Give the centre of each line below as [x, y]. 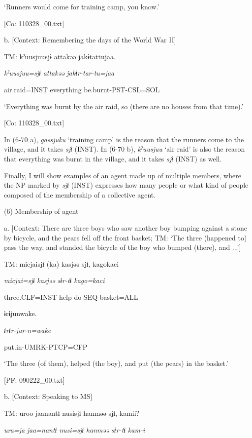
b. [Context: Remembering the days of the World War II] [90, 40]
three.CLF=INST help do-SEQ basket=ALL [71, 297]
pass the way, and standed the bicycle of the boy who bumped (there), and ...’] [123, 247]
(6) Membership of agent [41, 211]
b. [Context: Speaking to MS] [48, 396]
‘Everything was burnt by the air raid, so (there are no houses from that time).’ [124, 106]
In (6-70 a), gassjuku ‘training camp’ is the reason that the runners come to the [124, 139]
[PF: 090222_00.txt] [34, 379]
